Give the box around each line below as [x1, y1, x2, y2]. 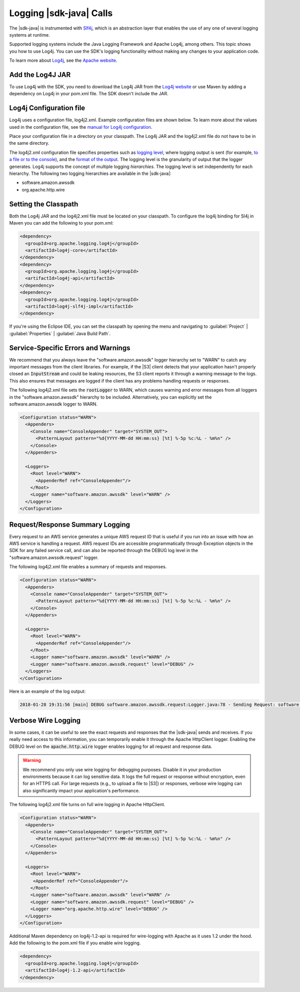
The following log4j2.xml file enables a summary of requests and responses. [9, 564, 167, 570]
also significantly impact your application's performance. [22, 787, 140, 793]
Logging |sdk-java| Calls [9, 8, 113, 19]
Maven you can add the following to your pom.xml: [9, 220, 114, 226]
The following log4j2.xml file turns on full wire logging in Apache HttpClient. [9, 802, 165, 808]
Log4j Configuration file [9, 104, 85, 112]
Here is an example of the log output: [9, 688, 86, 694]
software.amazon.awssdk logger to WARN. [9, 401, 97, 407]
